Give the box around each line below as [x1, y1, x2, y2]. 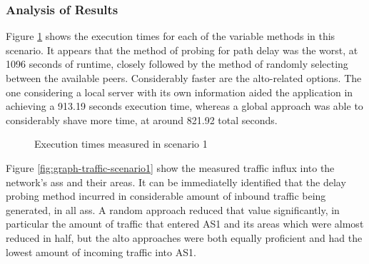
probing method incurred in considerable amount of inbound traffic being [6, 188, 326, 203]
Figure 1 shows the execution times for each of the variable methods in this [6, 29, 335, 44]
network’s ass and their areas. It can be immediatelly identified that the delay [6, 174, 346, 189]
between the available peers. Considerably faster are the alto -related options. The [6, 71, 362, 85]
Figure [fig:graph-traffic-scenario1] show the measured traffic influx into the [6, 160, 335, 175]
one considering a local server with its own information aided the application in [6, 84, 353, 99]
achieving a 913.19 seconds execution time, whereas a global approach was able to [6, 98, 363, 113]
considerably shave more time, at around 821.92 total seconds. [6, 112, 278, 127]
